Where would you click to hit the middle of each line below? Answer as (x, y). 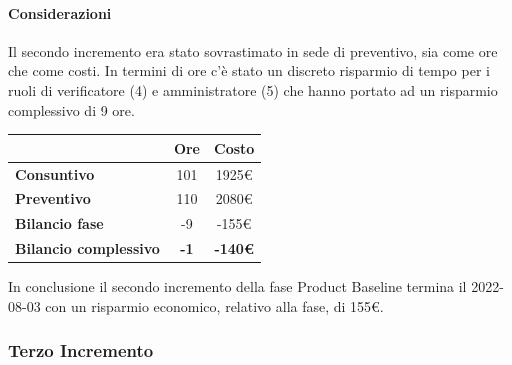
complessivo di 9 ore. (71, 109)
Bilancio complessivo (87, 248)
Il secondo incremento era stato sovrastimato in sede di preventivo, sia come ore (253, 50)
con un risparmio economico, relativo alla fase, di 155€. (214, 305)
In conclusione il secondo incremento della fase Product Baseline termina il (237, 286)
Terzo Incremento (81, 350)
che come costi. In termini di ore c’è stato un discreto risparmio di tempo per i (249, 70)
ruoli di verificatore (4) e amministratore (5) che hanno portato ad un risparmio (253, 89)
